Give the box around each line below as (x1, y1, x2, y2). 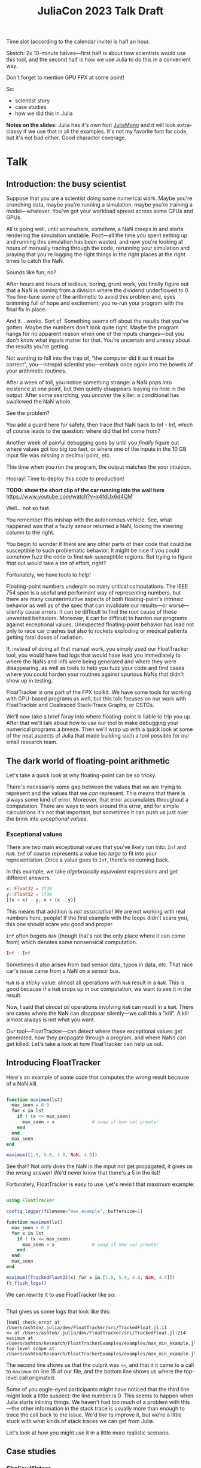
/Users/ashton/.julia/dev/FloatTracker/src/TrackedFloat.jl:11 (6, 1324, 167, 1330)
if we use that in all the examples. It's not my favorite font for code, (23, 128, 188, 135)
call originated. (19, 1374, 56, 1381)
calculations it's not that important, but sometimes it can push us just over (6, 809, 188, 815)
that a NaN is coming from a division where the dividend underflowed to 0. (6, 287, 190, 294)
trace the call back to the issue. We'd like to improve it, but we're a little (6, 1411, 182, 1418)
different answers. (6, 874, 51, 881)
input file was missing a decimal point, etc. (6, 452, 111, 459)
